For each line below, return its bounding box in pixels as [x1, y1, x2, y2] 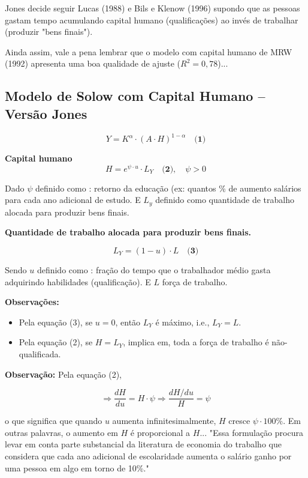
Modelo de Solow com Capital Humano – [5, 86, 265, 105]
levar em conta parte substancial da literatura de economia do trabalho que [5, 438, 282, 450]
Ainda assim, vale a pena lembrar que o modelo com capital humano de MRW [5, 45, 292, 58]
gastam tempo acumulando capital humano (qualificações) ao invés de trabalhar [5, 13, 298, 26]
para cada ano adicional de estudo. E [5, 193, 141, 206]
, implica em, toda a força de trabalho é [123, 336, 269, 348]
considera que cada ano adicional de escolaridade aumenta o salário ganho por [5, 449, 292, 462]
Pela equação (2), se [19, 336, 93, 348]
